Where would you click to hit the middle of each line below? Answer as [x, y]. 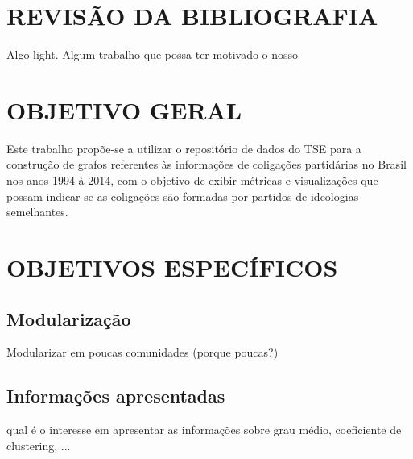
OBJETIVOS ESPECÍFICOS [172, 267]
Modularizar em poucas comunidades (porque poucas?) [142, 352]
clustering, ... [39, 445]
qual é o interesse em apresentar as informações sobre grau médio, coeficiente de [204, 430]
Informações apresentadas [116, 396]
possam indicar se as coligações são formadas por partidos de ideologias [183, 196]
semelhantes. [37, 212]
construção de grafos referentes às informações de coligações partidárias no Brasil [206, 164]
